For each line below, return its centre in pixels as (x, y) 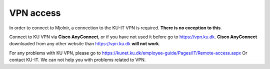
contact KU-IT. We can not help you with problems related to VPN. (77, 60)
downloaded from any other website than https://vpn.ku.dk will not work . (85, 44)
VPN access (35, 13)
